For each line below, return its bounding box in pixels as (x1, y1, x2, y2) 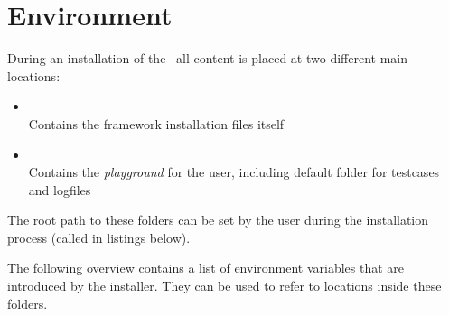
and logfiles (28, 180, 91, 199)
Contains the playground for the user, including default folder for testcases (28, 163, 440, 181)
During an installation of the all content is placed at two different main (7, 49, 407, 68)
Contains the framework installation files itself (28, 114, 285, 133)
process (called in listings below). (7, 228, 191, 246)
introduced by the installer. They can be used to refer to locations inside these (7, 276, 442, 295)
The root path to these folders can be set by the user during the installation (7, 210, 429, 229)
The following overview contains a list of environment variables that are (7, 258, 405, 277)
